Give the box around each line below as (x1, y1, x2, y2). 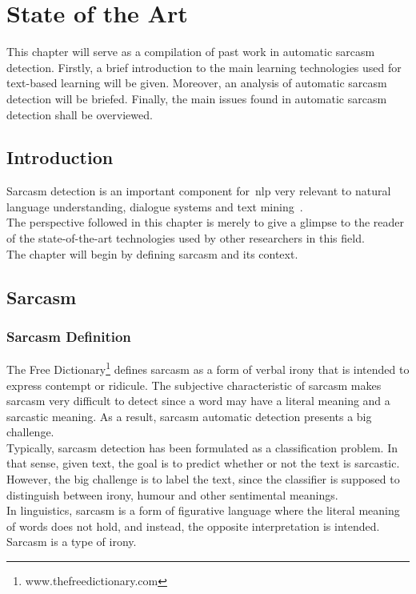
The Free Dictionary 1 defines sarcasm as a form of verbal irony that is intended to (6, 359, 410, 377)
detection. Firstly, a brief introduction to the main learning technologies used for (6, 58, 402, 75)
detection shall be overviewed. (6, 106, 153, 122)
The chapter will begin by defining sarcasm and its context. (6, 245, 298, 262)
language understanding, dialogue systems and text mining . (6, 198, 303, 215)
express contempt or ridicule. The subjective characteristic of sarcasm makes (6, 376, 382, 393)
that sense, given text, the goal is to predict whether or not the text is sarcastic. (6, 455, 400, 472)
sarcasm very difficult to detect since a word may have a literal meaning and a (6, 392, 390, 409)
